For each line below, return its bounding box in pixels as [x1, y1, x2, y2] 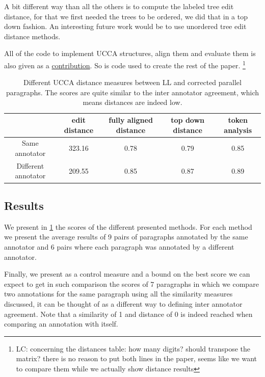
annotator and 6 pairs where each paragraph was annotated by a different [4, 241, 234, 252]
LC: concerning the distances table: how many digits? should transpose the [16, 343, 251, 354]
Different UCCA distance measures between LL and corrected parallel [23, 77, 242, 88]
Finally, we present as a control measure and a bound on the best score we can [4, 268, 250, 279]
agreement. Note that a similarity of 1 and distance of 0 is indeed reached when [4, 308, 253, 319]
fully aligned [109, 115, 153, 125]
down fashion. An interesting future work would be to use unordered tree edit [4, 21, 247, 32]
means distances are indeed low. [83, 97, 182, 107]
